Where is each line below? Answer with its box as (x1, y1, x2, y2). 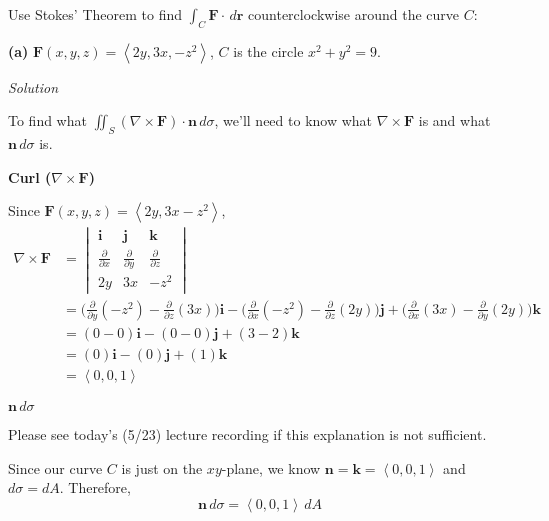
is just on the (121, 457, 203, 478)
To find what (8, 110, 87, 131)
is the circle (233, 40, 304, 61)
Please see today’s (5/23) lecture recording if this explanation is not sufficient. (8, 424, 487, 445)
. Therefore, (59, 477, 131, 498)
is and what (418, 110, 491, 131)
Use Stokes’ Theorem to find (8, 4, 183, 24)
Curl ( (8, 166, 52, 187)
